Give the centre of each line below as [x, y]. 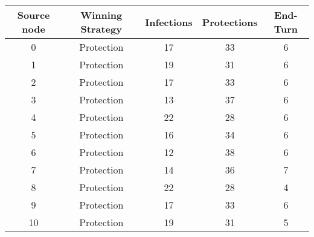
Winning [101, 15]
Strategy [101, 29]
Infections [169, 22]
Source [34, 15]
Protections [230, 22]
